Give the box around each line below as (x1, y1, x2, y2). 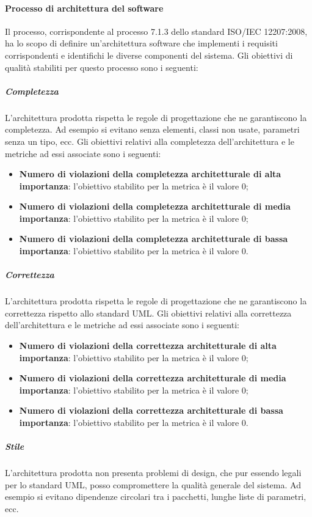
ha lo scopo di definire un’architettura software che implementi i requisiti (5, 37, 278, 50)
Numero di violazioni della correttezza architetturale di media (19, 372, 286, 384)
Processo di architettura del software (5, 1, 164, 14)
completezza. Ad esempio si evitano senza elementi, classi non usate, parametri (5, 123, 300, 136)
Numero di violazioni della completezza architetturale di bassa (19, 232, 288, 245)
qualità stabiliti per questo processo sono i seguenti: (5, 61, 198, 73)
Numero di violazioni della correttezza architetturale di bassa (19, 404, 283, 417)
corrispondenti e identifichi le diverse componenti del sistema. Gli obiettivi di (5, 48, 293, 61)
